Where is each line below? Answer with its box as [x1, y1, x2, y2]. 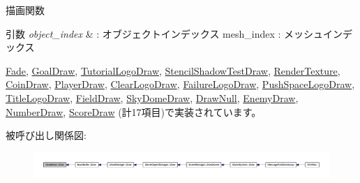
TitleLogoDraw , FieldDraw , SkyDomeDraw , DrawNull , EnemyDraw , [6, 90, 299, 105]
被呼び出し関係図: [6, 128, 87, 142]
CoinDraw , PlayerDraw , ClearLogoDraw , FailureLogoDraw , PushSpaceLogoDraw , [6, 77, 355, 91]
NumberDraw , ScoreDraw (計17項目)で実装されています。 [6, 104, 262, 119]
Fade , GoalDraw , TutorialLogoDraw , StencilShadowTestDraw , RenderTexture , [6, 63, 340, 78]
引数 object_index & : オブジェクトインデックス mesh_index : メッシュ [6, 26, 324, 41]
